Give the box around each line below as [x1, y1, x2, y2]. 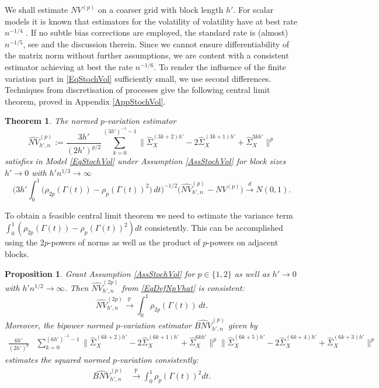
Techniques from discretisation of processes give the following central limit [5, 84, 270, 96]
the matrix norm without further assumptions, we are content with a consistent [5, 49, 289, 61]
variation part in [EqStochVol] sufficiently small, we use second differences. [5, 72, 272, 84]
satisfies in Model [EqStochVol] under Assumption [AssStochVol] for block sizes [5, 155, 286, 167]
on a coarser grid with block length [98, 4, 224, 15]
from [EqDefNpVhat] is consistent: [121, 281, 245, 293]
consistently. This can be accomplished [145, 221, 283, 234]
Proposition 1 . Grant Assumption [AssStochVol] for [5, 267, 195, 279]
